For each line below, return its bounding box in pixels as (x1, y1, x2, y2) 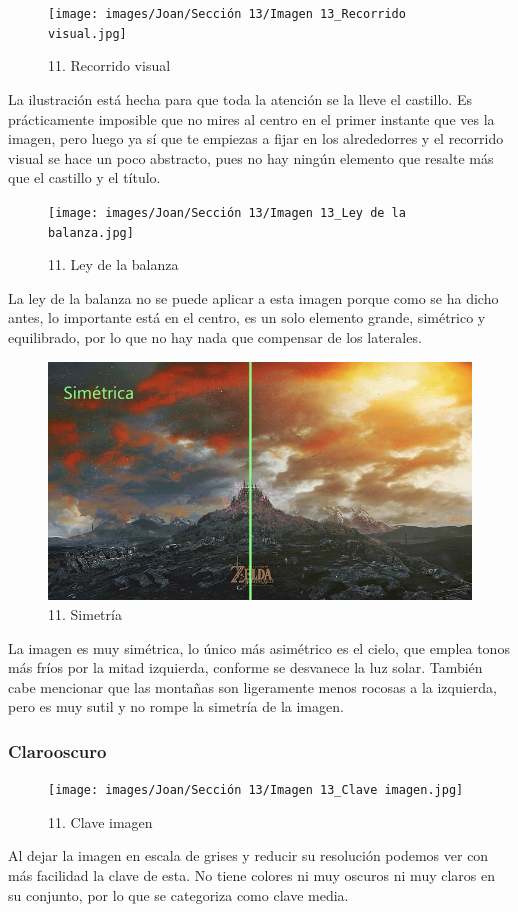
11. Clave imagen (48, 811, 153, 832)
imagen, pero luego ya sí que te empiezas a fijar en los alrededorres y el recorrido (8, 128, 504, 149)
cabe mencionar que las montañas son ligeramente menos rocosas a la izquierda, (8, 676, 498, 697)
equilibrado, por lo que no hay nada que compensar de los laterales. (8, 326, 422, 347)
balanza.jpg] (48, 225, 134, 240)
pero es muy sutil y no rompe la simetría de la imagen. (8, 696, 344, 717)
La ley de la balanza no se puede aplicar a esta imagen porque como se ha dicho (8, 287, 499, 308)
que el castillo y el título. (8, 167, 161, 188)
